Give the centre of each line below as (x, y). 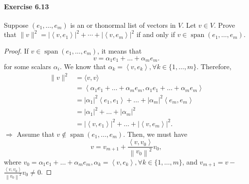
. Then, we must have (155, 134)
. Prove (224, 25)
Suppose (16, 25)
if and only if (156, 34)
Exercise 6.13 (27, 6)
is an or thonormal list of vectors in (123, 25)
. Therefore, (214, 66)
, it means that (120, 50)
